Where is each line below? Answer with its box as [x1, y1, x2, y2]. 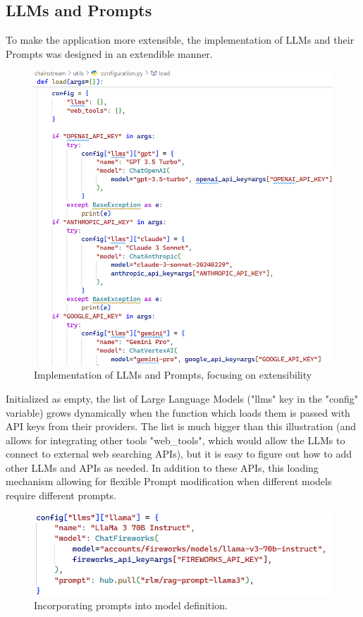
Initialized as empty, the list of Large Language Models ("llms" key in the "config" [6, 391, 358, 405]
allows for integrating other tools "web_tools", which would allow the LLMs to [6, 432, 345, 447]
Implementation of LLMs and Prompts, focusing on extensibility [34, 367, 312, 382]
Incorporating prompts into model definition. [34, 597, 228, 612]
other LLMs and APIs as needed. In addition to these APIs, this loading [6, 460, 319, 475]
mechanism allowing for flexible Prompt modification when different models [6, 474, 332, 489]
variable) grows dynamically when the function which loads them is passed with [6, 405, 350, 420]
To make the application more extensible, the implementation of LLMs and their [6, 32, 355, 47]
